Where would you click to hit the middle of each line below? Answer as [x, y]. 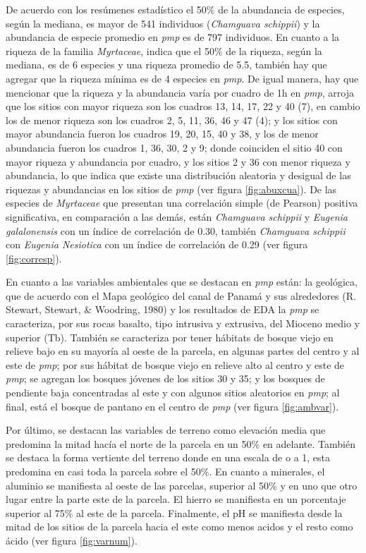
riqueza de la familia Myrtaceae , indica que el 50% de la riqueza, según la [164, 50]
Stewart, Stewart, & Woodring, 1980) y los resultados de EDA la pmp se [163, 309]
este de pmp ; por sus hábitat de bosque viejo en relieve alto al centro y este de [175, 364]
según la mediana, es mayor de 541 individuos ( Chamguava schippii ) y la [163, 23]
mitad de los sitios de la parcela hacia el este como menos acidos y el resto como [179, 527]
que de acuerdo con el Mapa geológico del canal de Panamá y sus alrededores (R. [181, 295]
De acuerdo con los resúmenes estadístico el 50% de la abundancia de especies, [175, 9]
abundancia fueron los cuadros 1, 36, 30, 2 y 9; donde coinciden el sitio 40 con [174, 147]
